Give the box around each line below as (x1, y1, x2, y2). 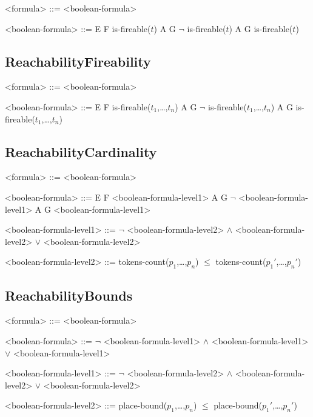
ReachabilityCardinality (5, 142, 157, 161)
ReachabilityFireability (5, 52, 151, 70)
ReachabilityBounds (5, 285, 133, 304)
